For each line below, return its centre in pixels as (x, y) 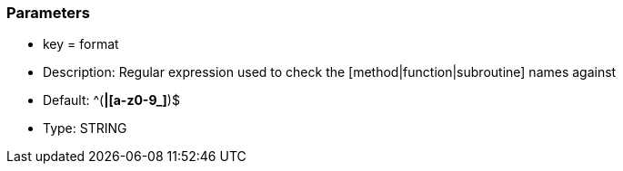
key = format (81, 44)
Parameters (48, 13)
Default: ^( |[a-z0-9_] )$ (111, 100)
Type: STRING (85, 128)
